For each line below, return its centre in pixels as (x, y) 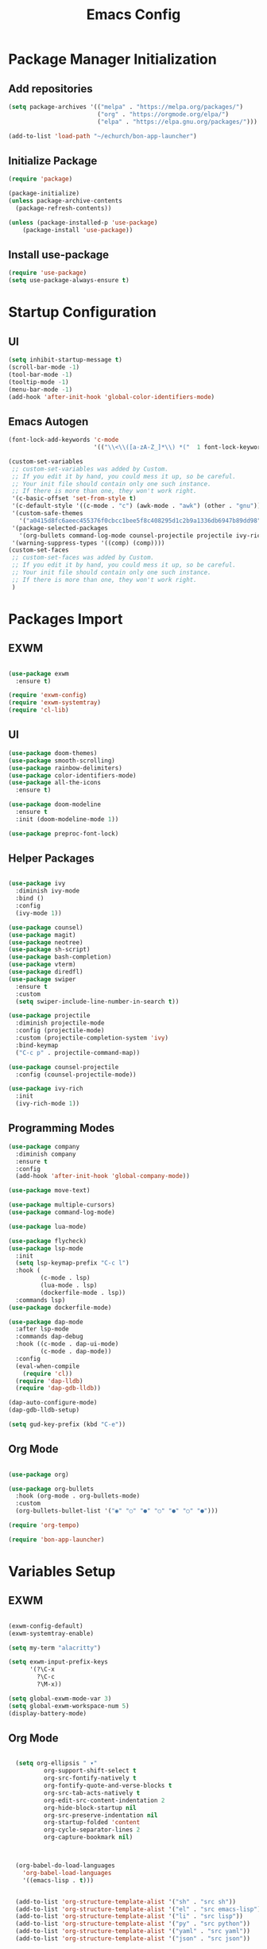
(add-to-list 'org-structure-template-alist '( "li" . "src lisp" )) (130, 1916)
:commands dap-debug (49, 1337)
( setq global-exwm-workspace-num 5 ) (69, 1706)
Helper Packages (51, 859)
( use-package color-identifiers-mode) (72, 775)
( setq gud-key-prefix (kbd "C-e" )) (67, 1424)
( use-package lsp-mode (46, 1248)
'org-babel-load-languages (67, 1873)
